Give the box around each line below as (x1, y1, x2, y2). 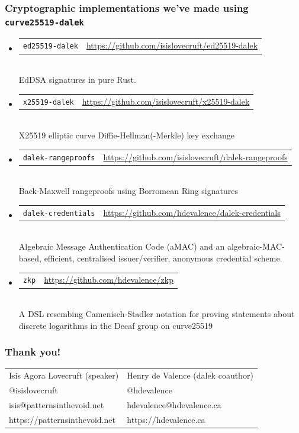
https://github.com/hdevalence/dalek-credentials (103, 206, 281, 218)
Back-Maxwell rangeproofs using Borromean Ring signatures (18, 185, 238, 197)
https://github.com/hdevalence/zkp (44, 273, 173, 286)
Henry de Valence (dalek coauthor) (127, 369, 253, 382)
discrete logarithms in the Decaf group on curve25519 (18, 319, 213, 331)
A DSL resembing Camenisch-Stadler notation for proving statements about (18, 308, 295, 320)
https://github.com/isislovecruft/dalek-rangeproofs (103, 150, 288, 163)
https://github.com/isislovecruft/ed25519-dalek (86, 39, 258, 51)
